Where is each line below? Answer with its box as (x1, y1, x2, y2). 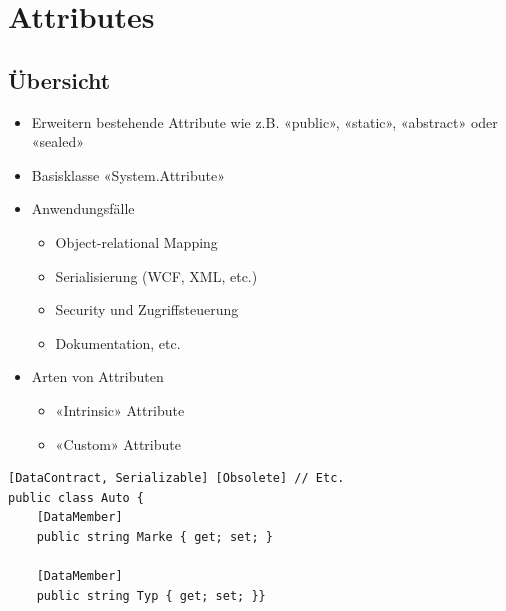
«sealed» (31, 131, 84, 152)
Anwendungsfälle (31, 198, 135, 219)
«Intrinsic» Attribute (55, 399, 185, 420)
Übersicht (8, 64, 111, 95)
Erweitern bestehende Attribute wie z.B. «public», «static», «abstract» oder (31, 111, 498, 132)
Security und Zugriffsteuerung (55, 299, 239, 320)
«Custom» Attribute (55, 433, 181, 454)
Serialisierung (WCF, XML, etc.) (55, 265, 258, 286)
